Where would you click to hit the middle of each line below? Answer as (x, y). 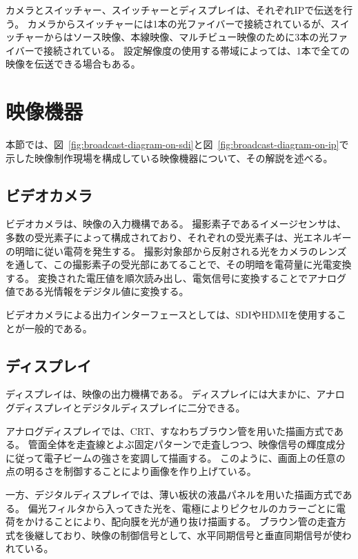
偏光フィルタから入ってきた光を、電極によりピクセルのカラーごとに (182, 508)
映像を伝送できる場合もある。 (73, 64)
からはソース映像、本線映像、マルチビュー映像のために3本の (181, 37)
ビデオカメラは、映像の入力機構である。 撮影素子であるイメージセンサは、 (176, 224)
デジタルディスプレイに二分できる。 (164, 408)
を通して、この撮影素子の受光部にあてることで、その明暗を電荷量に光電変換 (179, 264)
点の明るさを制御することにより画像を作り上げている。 (131, 471)
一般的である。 (58, 328)
